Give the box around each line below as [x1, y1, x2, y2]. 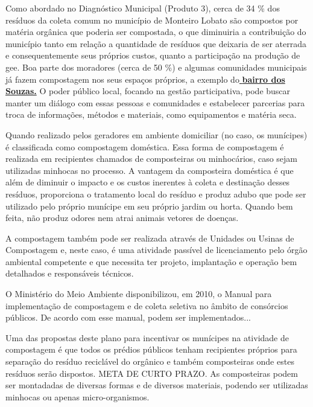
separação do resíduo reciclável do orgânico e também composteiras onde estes [5, 355, 294, 368]
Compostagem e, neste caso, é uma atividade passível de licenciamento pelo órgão [5, 243, 308, 256]
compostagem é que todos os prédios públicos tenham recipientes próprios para [5, 343, 297, 356]
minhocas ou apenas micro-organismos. [5, 390, 150, 403]
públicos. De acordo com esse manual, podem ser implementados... [5, 311, 251, 324]
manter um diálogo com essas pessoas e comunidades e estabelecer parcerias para [5, 96, 305, 109]
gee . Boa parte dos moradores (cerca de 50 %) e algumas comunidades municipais [5, 60, 307, 73]
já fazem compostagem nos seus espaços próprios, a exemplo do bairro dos [5, 72, 285, 85]
